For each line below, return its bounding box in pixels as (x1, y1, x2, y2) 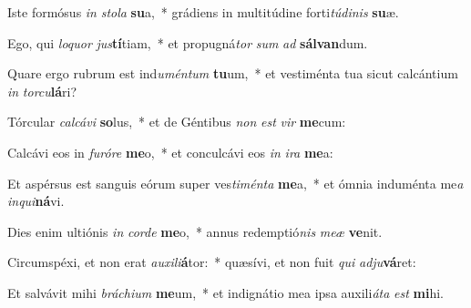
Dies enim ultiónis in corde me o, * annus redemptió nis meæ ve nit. (7, 221, 383, 241)
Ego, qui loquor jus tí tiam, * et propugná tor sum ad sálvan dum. (7, 33, 368, 52)
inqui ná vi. (7, 191, 65, 210)
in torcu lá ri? (7, 81, 77, 100)
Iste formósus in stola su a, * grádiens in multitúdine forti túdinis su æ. (7, 3, 399, 21)
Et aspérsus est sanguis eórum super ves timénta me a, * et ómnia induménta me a (7, 173, 464, 192)
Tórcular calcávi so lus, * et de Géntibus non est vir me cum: (7, 112, 346, 131)
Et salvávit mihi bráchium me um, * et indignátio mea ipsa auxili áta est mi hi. (7, 282, 445, 302)
